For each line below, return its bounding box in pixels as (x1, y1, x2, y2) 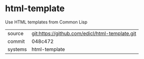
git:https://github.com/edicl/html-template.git (31, 30, 136, 37)
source (7, 30, 24, 37)
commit (7, 38, 25, 44)
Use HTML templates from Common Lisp (5, 19, 88, 25)
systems (7, 46, 27, 53)
